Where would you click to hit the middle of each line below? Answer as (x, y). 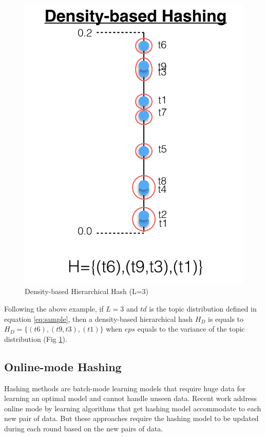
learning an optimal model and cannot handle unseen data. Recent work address (131, 398)
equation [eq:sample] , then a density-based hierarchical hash (99, 318)
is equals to (226, 318)
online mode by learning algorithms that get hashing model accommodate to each (133, 408)
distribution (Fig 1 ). (36, 339)
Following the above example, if (54, 308)
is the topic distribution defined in (203, 308)
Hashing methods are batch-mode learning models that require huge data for (125, 388)
